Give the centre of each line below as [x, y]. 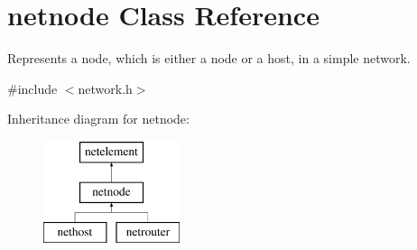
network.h [105, 88]
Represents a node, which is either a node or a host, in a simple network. [209, 58]
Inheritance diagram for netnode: [98, 119]
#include [32, 88]
